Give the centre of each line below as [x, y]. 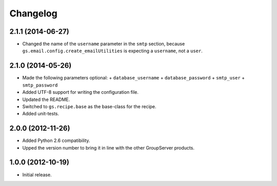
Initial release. [37, 175]
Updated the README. [46, 99]
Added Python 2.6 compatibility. [56, 140]
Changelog [33, 13]
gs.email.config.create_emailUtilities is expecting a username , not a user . [112, 51]
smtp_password [40, 85]
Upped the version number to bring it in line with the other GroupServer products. [108, 148]
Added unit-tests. [41, 114]
